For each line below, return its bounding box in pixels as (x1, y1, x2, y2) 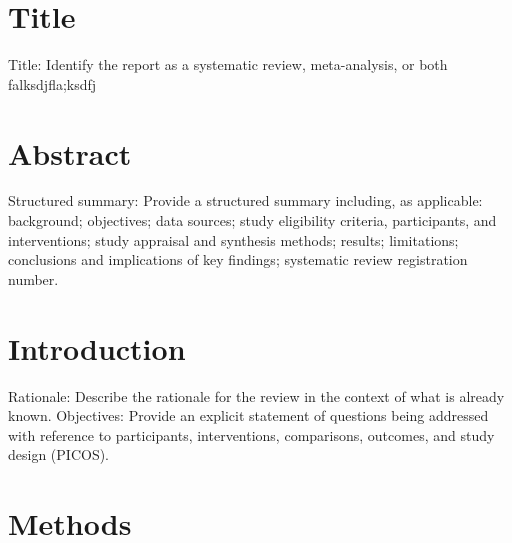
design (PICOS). (8, 444, 110, 465)
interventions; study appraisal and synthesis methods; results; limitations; (8, 229, 459, 250)
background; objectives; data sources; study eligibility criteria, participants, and (8, 210, 497, 231)
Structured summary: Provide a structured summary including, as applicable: (8, 190, 483, 211)
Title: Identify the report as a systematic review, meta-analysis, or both (8, 54, 448, 75)
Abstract (8, 132, 132, 173)
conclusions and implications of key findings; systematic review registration (8, 249, 468, 270)
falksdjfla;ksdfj (8, 73, 97, 94)
